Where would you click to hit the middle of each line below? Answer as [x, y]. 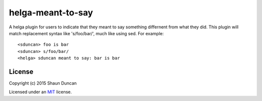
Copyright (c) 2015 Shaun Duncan [43, 83]
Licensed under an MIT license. [41, 92]
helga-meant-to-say [51, 13]
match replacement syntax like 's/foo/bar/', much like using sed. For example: [86, 33]
